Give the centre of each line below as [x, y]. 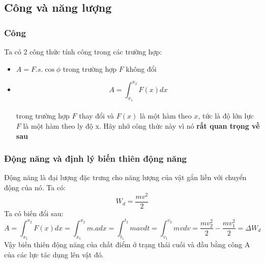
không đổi [141, 68]
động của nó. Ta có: [35, 187]
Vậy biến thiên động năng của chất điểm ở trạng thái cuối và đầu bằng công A [127, 244]
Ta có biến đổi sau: [34, 213]
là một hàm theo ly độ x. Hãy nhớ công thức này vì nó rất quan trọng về [141, 126]
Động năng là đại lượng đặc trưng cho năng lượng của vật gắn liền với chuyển [125, 177]
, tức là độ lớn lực [226, 116]
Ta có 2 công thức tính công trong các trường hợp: [83, 51]
